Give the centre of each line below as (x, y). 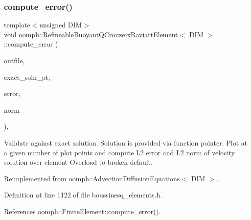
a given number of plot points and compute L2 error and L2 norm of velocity (120, 152)
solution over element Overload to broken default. (78, 162)
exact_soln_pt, (27, 77)
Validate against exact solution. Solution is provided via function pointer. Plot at (126, 142)
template (17, 25)
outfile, (14, 60)
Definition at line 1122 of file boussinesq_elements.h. (83, 195)
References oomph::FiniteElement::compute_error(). (82, 211)
